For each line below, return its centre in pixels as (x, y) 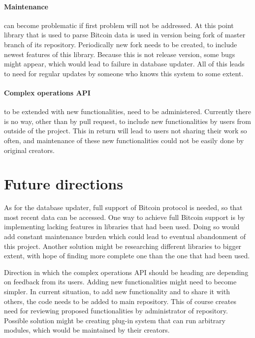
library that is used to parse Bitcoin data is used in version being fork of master (125, 35)
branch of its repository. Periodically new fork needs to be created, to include (121, 44)
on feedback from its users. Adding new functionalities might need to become (120, 282)
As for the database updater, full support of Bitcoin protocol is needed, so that (123, 207)
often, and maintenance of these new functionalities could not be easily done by (124, 140)
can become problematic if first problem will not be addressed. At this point (119, 25)
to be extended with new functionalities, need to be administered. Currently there (127, 111)
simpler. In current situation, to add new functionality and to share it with (117, 291)
